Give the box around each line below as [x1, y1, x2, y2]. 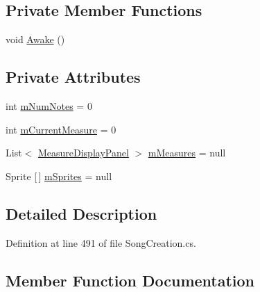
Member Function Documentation [6, 269, 255, 291]
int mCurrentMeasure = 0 [6, 122, 116, 136]
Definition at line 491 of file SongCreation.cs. [6, 235, 196, 250]
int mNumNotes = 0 [6, 99, 92, 113]
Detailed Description [6, 202, 157, 224]
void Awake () [6, 32, 65, 47]
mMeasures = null [148, 145, 226, 160]
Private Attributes [6, 66, 141, 88]
